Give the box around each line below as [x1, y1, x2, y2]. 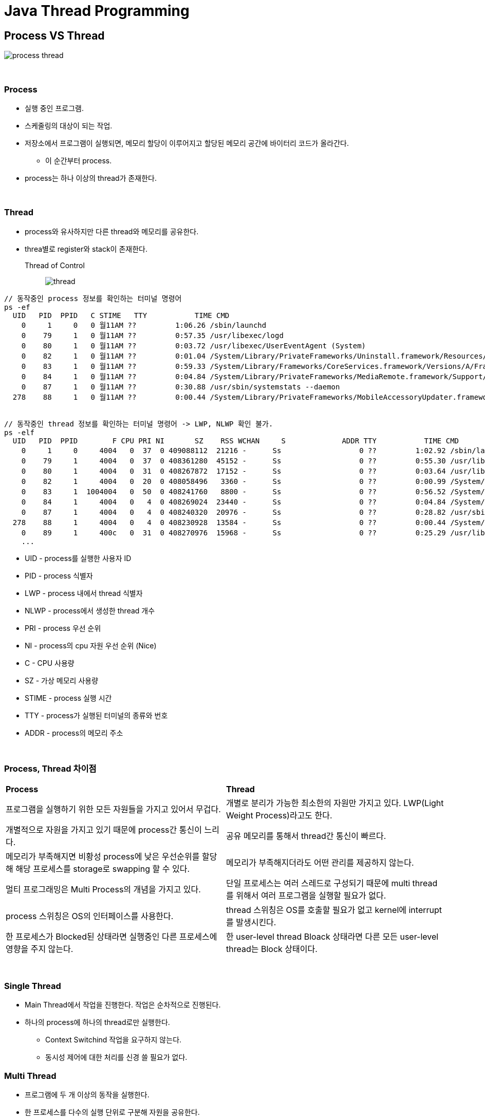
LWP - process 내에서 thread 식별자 [25, 588, 143, 598]
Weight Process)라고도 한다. [226, 810, 332, 821]
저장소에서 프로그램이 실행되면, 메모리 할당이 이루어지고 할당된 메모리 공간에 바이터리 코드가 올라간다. [25, 138, 349, 147]
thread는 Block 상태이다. [226, 944, 318, 955]
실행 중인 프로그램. [25, 103, 84, 113]
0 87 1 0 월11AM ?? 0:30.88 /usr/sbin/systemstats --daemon [21, 382, 340, 391]
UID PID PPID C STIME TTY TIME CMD [12, 311, 230, 320]
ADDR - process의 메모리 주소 [25, 728, 123, 737]
